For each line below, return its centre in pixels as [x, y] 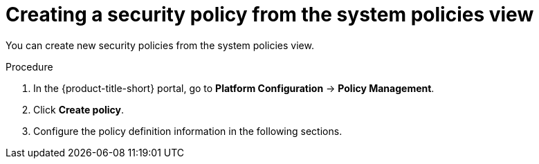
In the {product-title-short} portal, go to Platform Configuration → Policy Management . [234, 88]
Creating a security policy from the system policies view [270, 15]
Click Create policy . [79, 109]
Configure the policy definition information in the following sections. [188, 131]
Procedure [29, 66]
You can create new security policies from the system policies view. [160, 45]
